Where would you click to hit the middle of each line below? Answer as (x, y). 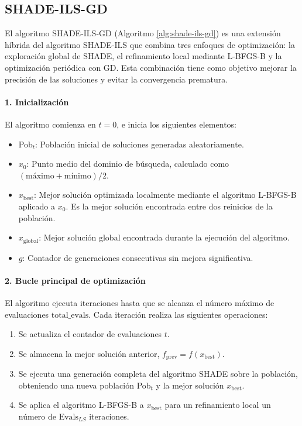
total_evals (70, 315)
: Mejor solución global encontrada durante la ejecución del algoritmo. (164, 237)
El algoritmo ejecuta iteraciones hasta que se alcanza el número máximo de (140, 302)
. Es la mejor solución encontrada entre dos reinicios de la (169, 206)
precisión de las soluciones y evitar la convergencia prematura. (116, 79)
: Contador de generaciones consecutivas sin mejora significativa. (138, 257)
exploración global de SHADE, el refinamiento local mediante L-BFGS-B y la (143, 56)
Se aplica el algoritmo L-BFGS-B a (81, 405)
